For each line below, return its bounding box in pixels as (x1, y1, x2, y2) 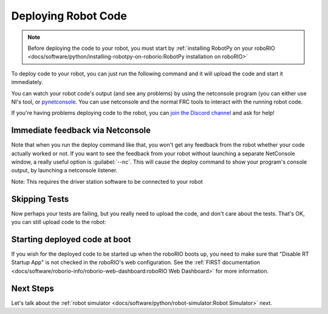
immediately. (11, 78, 44, 86)
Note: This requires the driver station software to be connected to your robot (11, 178, 203, 185)
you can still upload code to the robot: (11, 218, 106, 226)
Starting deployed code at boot (11, 234, 132, 245)
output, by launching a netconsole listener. (11, 167, 118, 174)
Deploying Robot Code (11, 9, 128, 23)
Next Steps (11, 283, 54, 293)
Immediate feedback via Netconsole (11, 125, 151, 136)
